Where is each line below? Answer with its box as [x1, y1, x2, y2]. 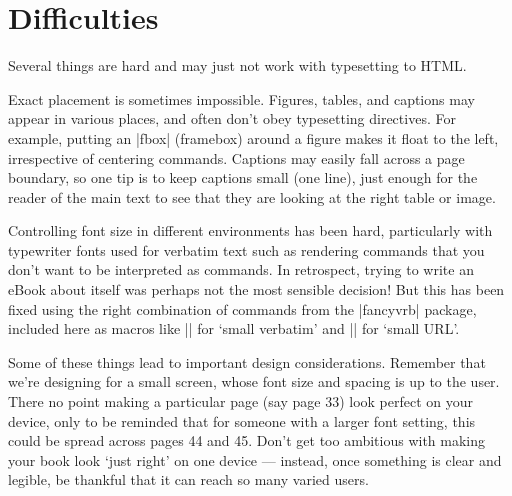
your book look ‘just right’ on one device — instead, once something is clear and [8, 449, 502, 470]
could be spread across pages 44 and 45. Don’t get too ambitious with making [8, 430, 486, 451]
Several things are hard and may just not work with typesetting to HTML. [8, 55, 467, 76]
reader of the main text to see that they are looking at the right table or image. [8, 186, 496, 207]
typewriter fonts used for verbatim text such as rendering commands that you [8, 239, 485, 260]
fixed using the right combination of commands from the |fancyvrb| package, [8, 298, 477, 319]
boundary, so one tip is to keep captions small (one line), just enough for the [8, 167, 478, 188]
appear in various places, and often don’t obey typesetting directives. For [8, 108, 456, 129]
